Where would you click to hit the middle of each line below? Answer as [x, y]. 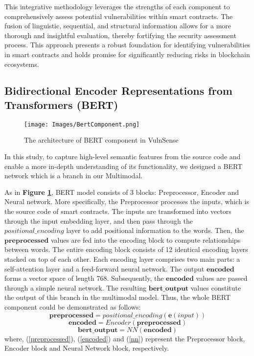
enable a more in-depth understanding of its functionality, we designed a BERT [124, 166]
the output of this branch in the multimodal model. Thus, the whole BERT [118, 297]
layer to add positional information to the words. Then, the [155, 230]
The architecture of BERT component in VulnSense [101, 140]
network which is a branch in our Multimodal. [74, 176]
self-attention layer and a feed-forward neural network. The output [104, 268]
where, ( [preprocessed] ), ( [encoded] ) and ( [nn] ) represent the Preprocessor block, [125, 338]
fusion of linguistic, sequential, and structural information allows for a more [118, 26]
